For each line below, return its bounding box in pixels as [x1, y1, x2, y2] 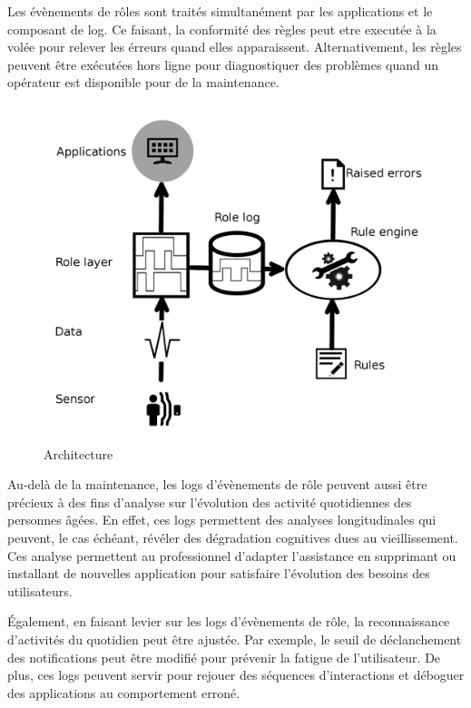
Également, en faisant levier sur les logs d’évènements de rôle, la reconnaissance [7, 612, 450, 631]
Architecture [44, 444, 113, 463]
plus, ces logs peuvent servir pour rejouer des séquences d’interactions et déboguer [7, 665, 465, 684]
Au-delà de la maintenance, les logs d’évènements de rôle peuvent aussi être [7, 475, 427, 494]
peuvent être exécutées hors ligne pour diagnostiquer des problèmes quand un [7, 54, 439, 74]
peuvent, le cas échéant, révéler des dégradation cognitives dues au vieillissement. [7, 527, 458, 546]
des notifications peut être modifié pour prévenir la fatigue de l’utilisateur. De [7, 647, 441, 666]
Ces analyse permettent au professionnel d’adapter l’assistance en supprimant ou [7, 546, 456, 565]
